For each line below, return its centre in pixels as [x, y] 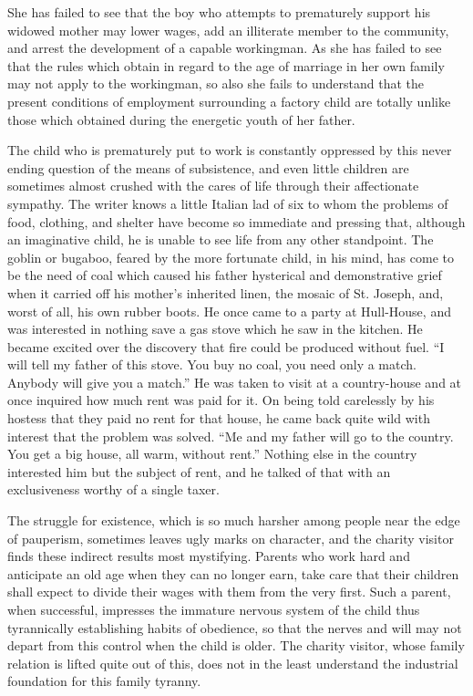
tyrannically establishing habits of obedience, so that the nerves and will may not [235, 627]
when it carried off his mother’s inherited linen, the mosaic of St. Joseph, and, [226, 292]
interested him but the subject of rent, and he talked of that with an [199, 471]
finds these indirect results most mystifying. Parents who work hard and [209, 556]
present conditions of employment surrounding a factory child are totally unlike [229, 101]
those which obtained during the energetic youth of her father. [181, 119]
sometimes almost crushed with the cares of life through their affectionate [213, 186]
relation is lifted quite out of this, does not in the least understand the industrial [233, 663]
